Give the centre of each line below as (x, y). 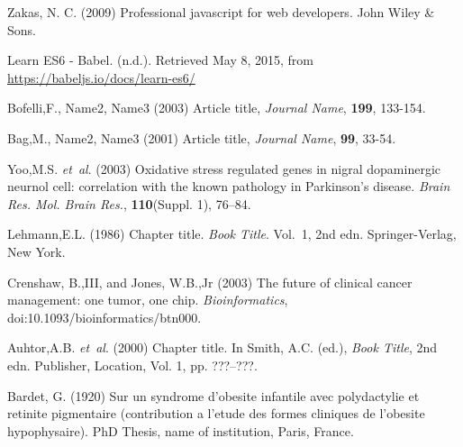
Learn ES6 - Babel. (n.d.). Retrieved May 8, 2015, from (161, 60)
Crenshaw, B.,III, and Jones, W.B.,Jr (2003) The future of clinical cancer (210, 282)
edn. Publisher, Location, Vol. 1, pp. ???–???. (132, 365)
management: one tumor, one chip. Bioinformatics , (148, 300)
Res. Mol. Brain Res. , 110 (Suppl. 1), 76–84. (129, 203)
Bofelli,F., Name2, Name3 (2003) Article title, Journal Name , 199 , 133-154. (217, 108)
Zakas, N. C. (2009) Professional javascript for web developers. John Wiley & (221, 12)
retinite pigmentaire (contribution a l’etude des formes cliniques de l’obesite (216, 413)
